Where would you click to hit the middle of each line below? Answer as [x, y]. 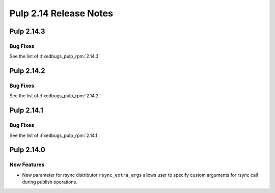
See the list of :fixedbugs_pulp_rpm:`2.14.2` [55, 96]
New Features [27, 164]
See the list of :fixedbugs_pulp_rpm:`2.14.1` [54, 135]
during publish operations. [50, 182]
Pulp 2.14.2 [27, 71]
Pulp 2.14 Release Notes [61, 13]
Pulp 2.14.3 [27, 31]
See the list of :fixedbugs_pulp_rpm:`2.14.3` [55, 57]
